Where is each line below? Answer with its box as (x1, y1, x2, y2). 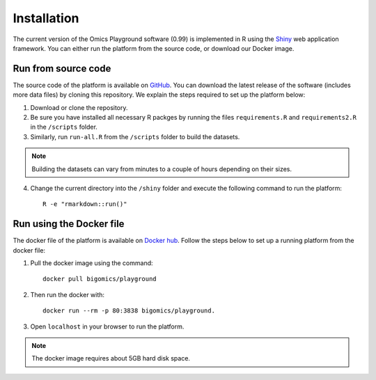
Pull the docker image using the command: (30, 259, 153, 267)
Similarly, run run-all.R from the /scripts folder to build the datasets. (30, 132, 240, 141)
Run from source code (13, 63, 111, 74)
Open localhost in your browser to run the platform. (30, 322, 185, 331)
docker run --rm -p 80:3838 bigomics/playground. (42, 307, 216, 315)
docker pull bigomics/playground (42, 275, 157, 283)
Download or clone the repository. (30, 103, 128, 111)
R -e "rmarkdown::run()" (42, 200, 127, 208)
